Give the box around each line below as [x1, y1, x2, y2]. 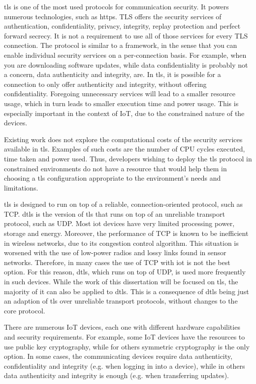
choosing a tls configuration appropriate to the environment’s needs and [4, 173, 221, 183]
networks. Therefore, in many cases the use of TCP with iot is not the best [4, 257, 230, 267]
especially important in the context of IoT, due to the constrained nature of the [4, 108, 245, 118]
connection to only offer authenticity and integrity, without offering [4, 78, 207, 89]
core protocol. [4, 305, 45, 315]
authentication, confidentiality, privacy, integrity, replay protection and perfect [4, 21, 241, 31]
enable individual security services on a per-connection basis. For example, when [4, 49, 247, 60]
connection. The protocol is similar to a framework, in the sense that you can [4, 40, 237, 50]
